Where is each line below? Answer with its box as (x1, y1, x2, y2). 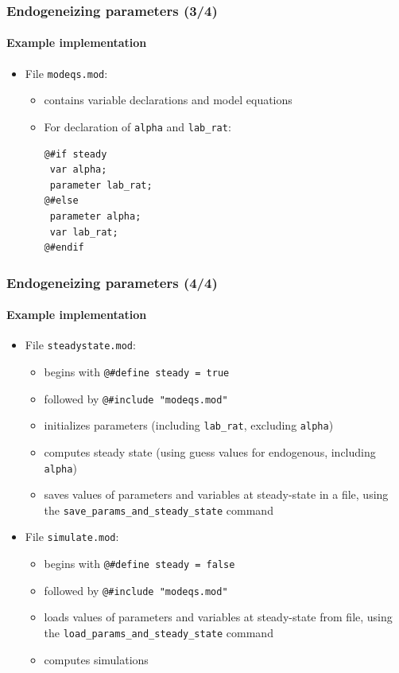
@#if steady (44, 148, 107, 160)
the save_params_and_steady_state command (44, 501, 273, 518)
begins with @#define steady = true (44, 364, 230, 379)
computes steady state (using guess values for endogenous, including (44, 443, 376, 460)
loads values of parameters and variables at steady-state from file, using (44, 609, 393, 625)
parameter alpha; (49, 210, 141, 222)
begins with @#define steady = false (44, 555, 235, 572)
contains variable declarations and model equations (44, 91, 292, 108)
